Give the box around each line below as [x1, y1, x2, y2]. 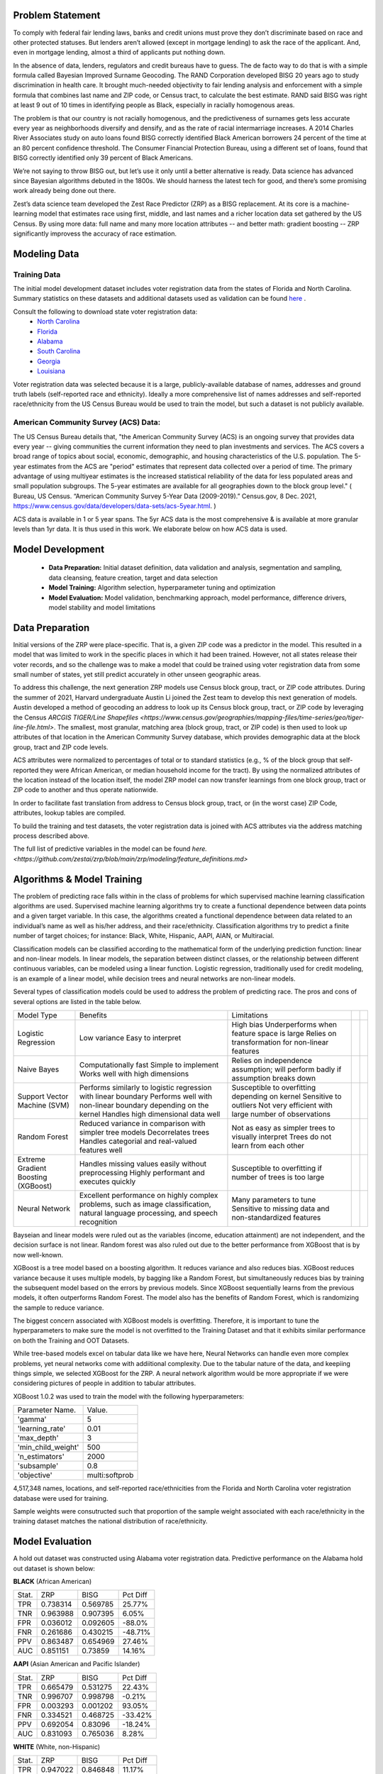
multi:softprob [87, 1470, 134, 1480]
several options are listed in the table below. [13, 997, 142, 1006]
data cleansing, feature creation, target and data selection [48, 573, 218, 582]
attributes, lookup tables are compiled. [13, 809, 126, 817]
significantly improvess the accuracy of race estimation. [13, 229, 177, 238]
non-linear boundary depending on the [79, 1100, 209, 1110]
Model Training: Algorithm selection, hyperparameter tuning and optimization [48, 583, 276, 592]
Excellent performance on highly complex [79, 1190, 218, 1200]
